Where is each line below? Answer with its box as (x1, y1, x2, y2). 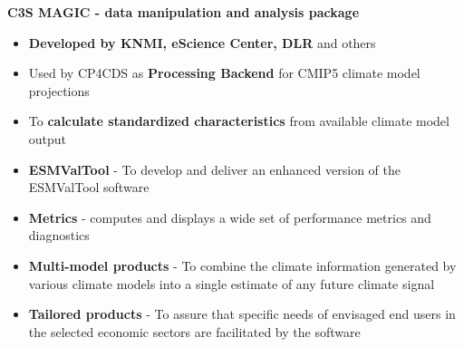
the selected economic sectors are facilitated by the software (28, 322, 361, 341)
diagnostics (28, 226, 90, 245)
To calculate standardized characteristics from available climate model (28, 111, 449, 130)
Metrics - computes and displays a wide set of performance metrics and (28, 207, 431, 227)
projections (28, 81, 90, 100)
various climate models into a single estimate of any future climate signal (28, 274, 435, 293)
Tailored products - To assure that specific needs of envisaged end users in (28, 304, 456, 323)
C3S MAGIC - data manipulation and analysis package (7, 3, 360, 21)
